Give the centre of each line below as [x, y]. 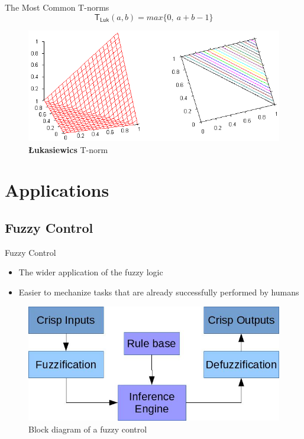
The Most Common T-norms [57, 7]
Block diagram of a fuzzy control [88, 429]
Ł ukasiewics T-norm [68, 149]
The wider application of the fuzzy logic [91, 272]
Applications [57, 190]
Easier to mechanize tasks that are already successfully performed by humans [159, 292]
